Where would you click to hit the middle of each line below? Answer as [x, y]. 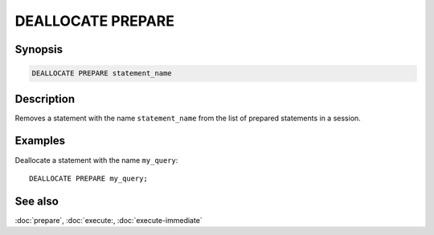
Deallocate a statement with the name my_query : [96, 160]
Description [45, 99]
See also [37, 201]
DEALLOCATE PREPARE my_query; [89, 178]
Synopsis [39, 49]
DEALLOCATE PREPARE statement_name [102, 73]
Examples [40, 141]
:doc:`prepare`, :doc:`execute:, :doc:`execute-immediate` [108, 220]
